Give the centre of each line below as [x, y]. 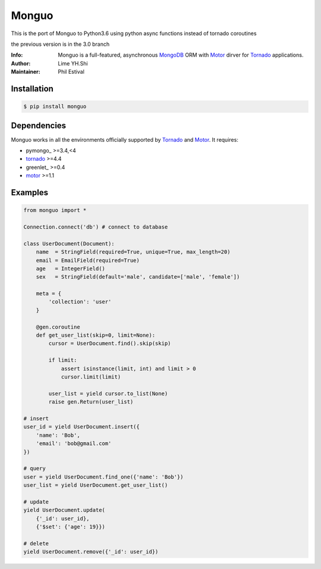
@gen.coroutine [58, 327]
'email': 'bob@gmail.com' [74, 444]
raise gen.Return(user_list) [91, 402]
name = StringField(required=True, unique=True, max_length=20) [133, 252]
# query [34, 468]
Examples [30, 193]
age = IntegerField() [70, 268]
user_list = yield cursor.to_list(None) [108, 393]
